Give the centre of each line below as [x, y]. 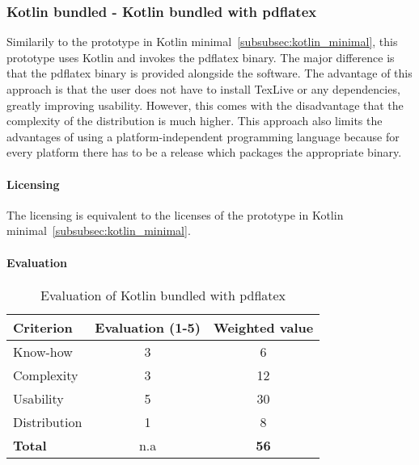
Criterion [43, 327]
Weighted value [263, 327]
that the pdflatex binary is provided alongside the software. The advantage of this [209, 73]
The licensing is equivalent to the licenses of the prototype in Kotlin [175, 214]
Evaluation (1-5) [148, 327]
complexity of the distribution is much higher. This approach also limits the [195, 121]
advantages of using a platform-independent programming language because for [203, 136]
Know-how [43, 351]
